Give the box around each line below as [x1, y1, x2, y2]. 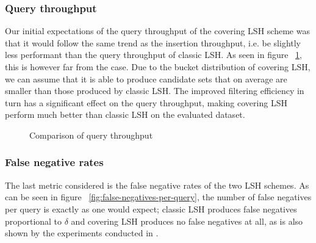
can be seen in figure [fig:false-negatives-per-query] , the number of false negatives [5, 190, 312, 203]
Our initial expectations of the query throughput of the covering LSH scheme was [5, 24, 310, 37]
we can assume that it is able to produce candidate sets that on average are [5, 72, 287, 85]
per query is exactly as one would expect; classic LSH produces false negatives [5, 202, 297, 215]
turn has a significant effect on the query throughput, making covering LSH [5, 96, 287, 109]
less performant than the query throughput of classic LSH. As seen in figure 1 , [5, 48, 302, 61]
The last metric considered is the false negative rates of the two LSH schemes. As [5, 178, 309, 191]
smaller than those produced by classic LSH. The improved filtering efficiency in [5, 84, 304, 97]
